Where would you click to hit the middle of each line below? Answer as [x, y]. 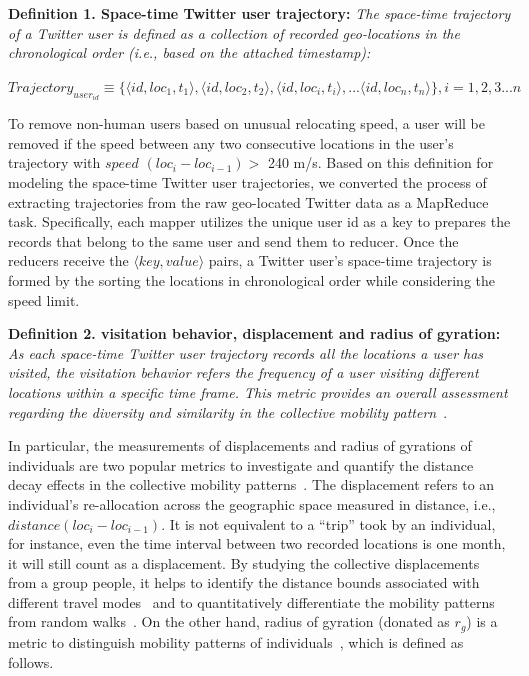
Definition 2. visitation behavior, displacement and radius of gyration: [254, 333]
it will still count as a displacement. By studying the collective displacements [244, 562]
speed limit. [44, 299]
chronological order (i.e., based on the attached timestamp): [189, 52]
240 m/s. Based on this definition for [380, 162]
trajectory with [54, 162]
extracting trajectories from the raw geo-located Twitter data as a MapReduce [248, 201]
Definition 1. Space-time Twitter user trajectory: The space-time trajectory [259, 13]
